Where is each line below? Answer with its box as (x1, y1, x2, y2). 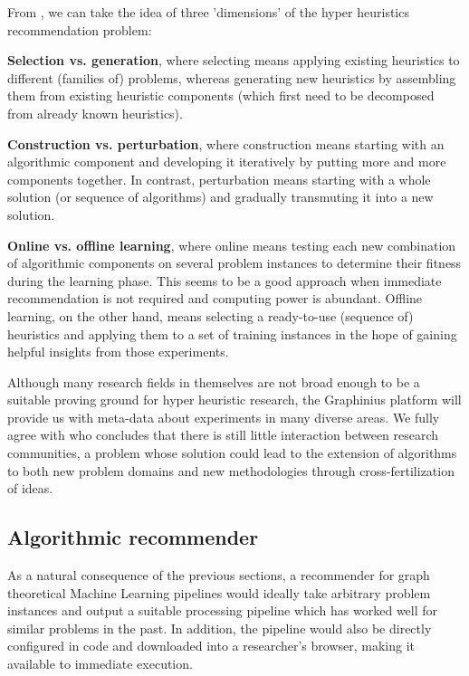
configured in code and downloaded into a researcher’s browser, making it (7, 636, 416, 655)
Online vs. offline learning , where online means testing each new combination (7, 235, 456, 254)
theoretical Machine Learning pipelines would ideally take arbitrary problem (7, 583, 431, 602)
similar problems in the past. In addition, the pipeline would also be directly (7, 618, 432, 637)
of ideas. (7, 479, 53, 498)
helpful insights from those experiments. (7, 342, 229, 361)
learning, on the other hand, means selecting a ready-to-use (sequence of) (7, 306, 414, 325)
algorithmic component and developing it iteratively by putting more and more (7, 152, 446, 171)
